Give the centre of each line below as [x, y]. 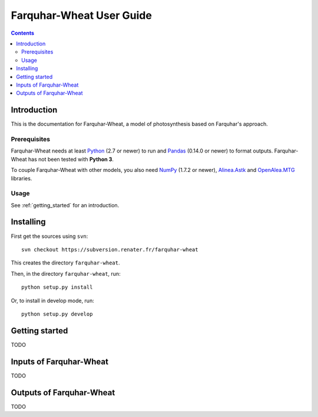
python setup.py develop [57, 314]
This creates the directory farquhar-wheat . [65, 263]
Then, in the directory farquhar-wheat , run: [66, 273]
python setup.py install [57, 287]
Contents [23, 33]
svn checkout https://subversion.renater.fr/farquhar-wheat [110, 249]
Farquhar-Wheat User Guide [82, 15]
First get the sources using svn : [49, 236]
